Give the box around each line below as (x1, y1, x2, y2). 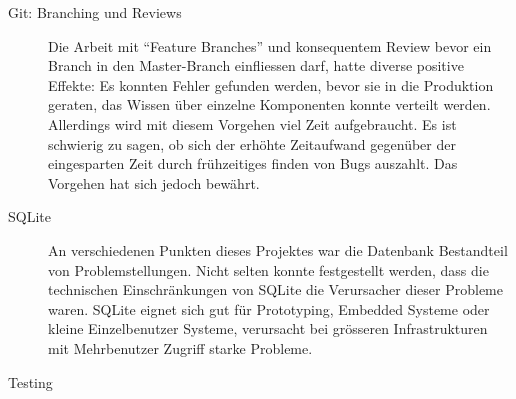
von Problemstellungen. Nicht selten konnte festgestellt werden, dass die (48, 259, 489, 280)
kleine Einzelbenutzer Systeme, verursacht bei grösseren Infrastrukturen (48, 318, 488, 339)
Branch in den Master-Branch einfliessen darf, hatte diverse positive (48, 55, 464, 76)
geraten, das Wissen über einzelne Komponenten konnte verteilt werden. (48, 94, 491, 115)
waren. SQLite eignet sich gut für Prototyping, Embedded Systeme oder (48, 298, 490, 319)
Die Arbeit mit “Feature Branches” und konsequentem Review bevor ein (48, 35, 492, 56)
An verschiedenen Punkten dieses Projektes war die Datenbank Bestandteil (48, 239, 508, 260)
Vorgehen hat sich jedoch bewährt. (48, 172, 260, 193)
